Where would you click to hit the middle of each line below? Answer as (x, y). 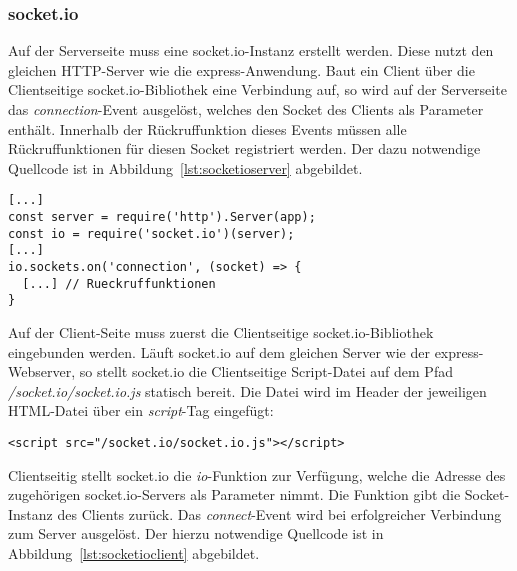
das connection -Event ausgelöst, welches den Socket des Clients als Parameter (246, 109)
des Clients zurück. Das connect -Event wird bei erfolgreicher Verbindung (279, 513)
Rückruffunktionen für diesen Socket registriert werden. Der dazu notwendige (244, 148)
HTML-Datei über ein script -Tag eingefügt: (141, 410)
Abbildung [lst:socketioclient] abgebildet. (134, 552)
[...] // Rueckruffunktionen (119, 283)
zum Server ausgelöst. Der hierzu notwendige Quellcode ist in (196, 533)
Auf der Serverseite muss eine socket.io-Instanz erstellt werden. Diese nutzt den (251, 50)
